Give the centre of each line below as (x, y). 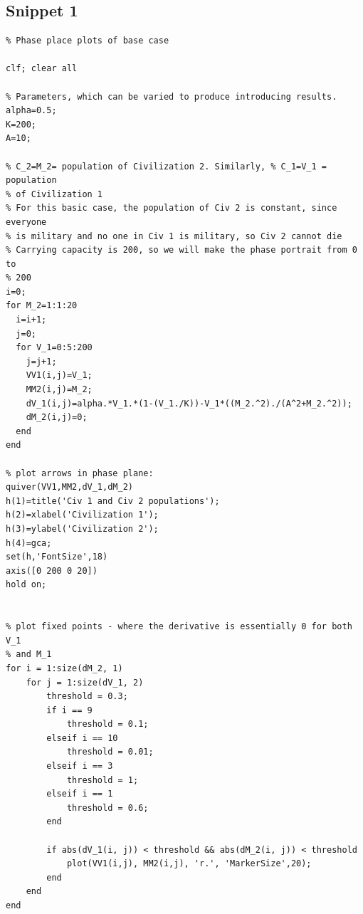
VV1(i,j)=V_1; (59, 375)
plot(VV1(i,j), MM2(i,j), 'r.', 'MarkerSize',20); (189, 864)
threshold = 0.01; (110, 752)
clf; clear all (42, 69)
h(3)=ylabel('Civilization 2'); (82, 529)
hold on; (26, 585)
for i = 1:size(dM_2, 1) (64, 668)
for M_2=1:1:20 (42, 306)
